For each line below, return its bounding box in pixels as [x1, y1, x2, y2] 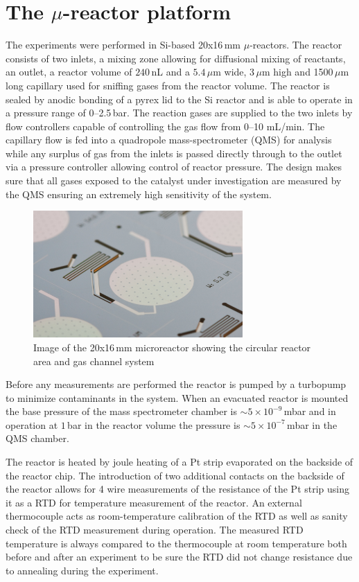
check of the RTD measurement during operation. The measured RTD [6, 522, 304, 537]
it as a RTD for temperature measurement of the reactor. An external [6, 495, 302, 509]
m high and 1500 [261, 64, 333, 79]
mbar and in [283, 404, 336, 418]
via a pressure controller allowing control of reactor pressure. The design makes [6, 159, 342, 174]
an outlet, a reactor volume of [6, 64, 132, 79]
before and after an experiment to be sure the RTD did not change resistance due [6, 549, 353, 564]
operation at [6, 417, 58, 432]
